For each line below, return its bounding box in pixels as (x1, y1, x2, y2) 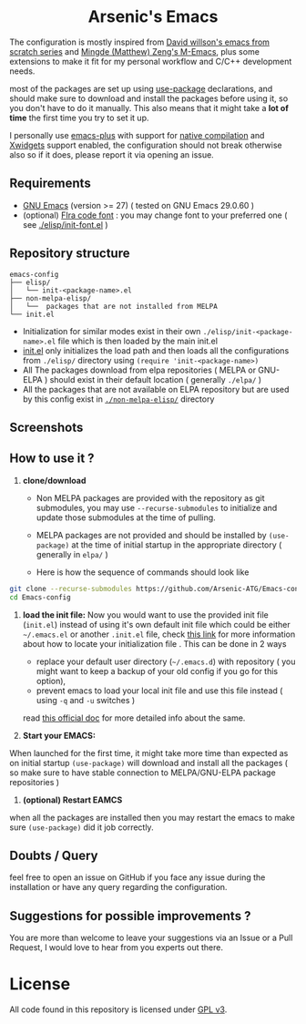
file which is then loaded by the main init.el (57, 335, 219, 346)
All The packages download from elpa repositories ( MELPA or (22, 364, 257, 375)
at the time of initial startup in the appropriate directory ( (71, 539, 282, 550)
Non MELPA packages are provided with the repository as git (36, 492, 266, 503)
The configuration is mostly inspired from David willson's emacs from (9, 36, 270, 47)
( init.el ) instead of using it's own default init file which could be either (22, 619, 291, 630)
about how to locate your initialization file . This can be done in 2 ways (22, 638, 287, 649)
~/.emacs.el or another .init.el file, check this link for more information (22, 629, 296, 640)
